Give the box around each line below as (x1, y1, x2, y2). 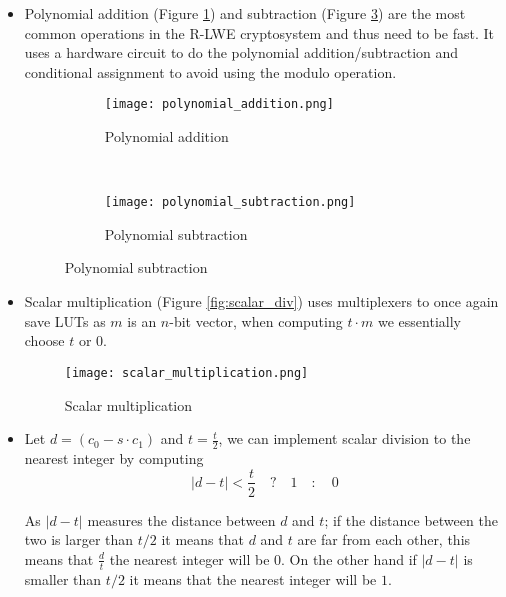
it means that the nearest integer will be (129, 568, 377, 589)
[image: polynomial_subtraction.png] (104, 195, 356, 210)
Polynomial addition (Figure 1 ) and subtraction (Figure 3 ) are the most (24, 3, 466, 23)
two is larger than (24, 529, 134, 550)
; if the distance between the (324, 509, 498, 530)
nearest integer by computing (24, 447, 204, 468)
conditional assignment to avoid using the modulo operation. (24, 61, 397, 82)
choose (24, 330, 65, 351)
